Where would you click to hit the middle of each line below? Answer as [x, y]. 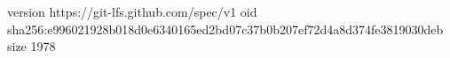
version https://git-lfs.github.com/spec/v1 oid [132, 11]
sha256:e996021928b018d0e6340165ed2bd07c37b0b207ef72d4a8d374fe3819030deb [225, 29]
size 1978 [32, 46]
